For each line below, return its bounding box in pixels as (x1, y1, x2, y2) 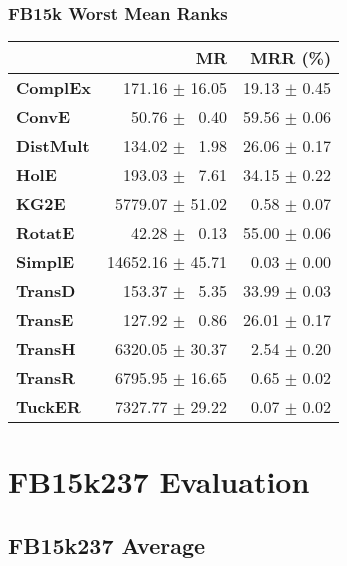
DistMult (16, 134, 90, 158)
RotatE (16, 221, 75, 245)
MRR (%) (250, 46, 332, 70)
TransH (16, 337, 76, 361)
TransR (16, 366, 76, 390)
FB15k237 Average (8, 529, 206, 560)
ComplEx (16, 76, 91, 100)
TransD (16, 279, 76, 303)
